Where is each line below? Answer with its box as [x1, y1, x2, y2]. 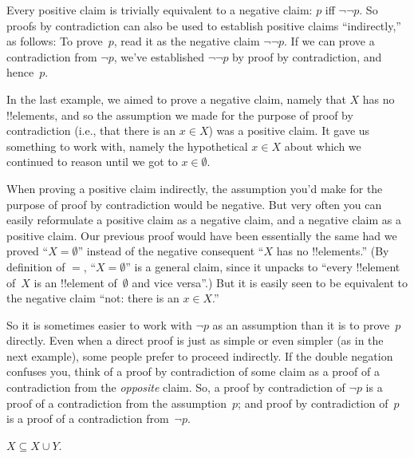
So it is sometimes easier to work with [6, 316, 192, 333]
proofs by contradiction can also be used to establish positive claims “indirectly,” [6, 17, 401, 34]
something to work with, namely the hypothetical [6, 137, 248, 154]
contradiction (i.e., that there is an [6, 122, 176, 139]
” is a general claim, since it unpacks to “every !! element [125, 258, 400, 274]
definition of [6, 258, 65, 274]
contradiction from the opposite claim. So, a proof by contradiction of [6, 379, 345, 396]
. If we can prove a [284, 33, 375, 49]
